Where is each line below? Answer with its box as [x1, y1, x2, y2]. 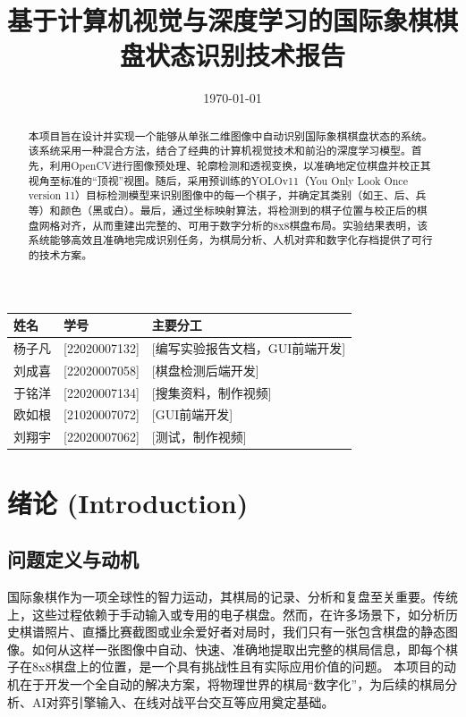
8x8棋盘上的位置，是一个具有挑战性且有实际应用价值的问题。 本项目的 [31, 657, 445, 676]
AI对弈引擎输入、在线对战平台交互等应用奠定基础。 [31, 692, 335, 711]
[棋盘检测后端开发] [151, 360, 259, 379]
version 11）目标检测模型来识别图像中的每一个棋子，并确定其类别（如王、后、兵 [28, 188, 427, 203]
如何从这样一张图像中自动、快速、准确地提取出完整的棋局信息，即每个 [31, 639, 445, 658]
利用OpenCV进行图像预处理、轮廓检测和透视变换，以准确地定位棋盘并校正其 [49, 158, 431, 173]
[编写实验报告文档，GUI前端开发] [151, 338, 346, 357]
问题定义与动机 [7, 545, 139, 573]
